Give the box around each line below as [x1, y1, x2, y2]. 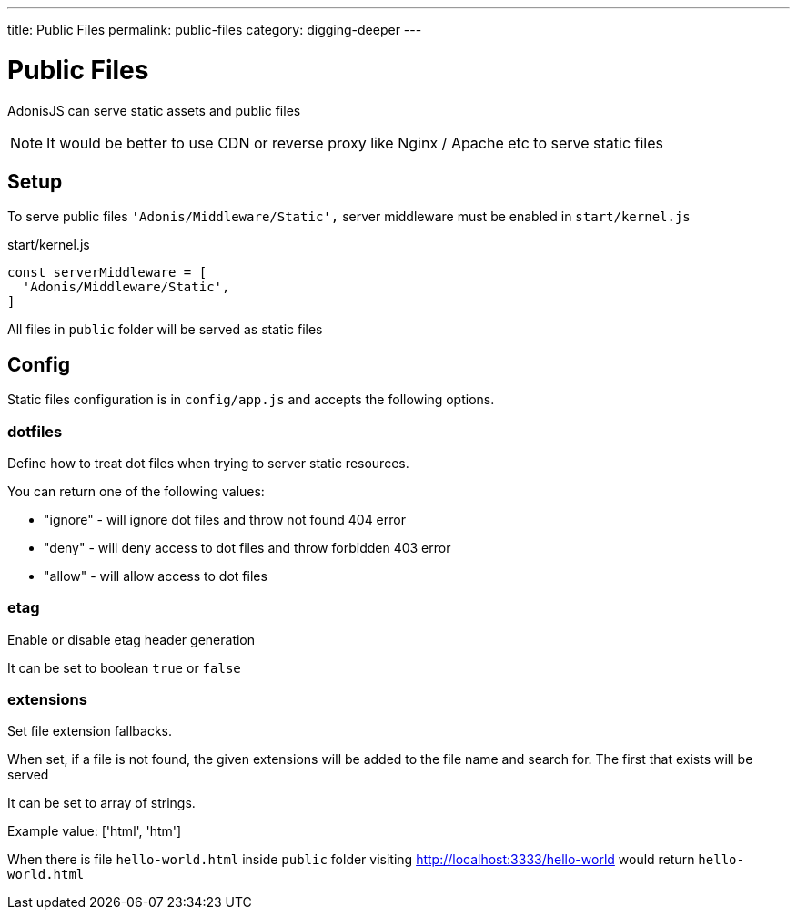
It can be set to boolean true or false [7, 659, 241, 676]
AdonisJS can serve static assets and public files [7, 102, 301, 118]
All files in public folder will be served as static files [7, 321, 323, 338]
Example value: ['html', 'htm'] [7, 823, 182, 840]
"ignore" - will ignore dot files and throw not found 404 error [44, 511, 406, 527]
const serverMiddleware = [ [7, 265, 207, 280]
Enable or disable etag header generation [7, 631, 256, 647]
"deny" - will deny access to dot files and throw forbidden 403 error [44, 539, 451, 555]
